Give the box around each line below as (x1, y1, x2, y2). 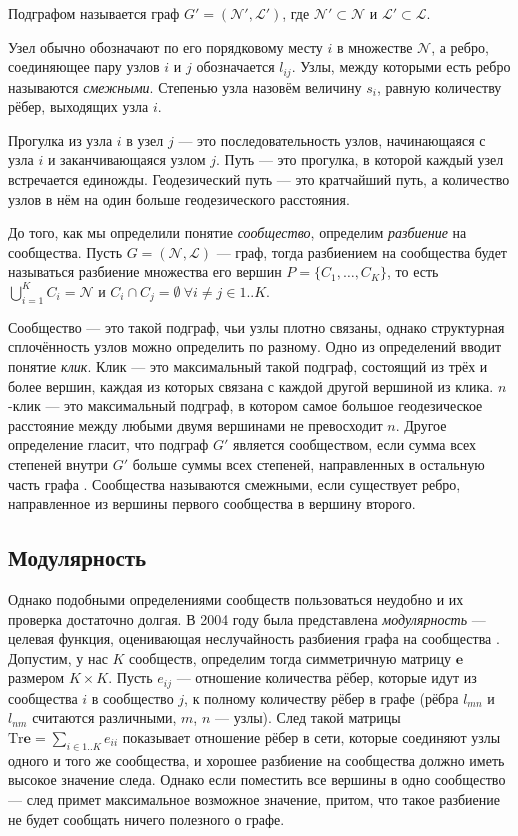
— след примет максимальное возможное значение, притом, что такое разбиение (8, 788, 501, 809)
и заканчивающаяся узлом (47, 149, 206, 170)
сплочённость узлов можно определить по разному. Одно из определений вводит (8, 336, 502, 357)
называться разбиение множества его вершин (8, 261, 282, 282)
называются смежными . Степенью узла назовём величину (8, 76, 362, 97)
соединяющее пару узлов (8, 56, 160, 77)
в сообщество (91, 687, 174, 708)
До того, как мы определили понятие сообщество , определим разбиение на (8, 222, 467, 243)
